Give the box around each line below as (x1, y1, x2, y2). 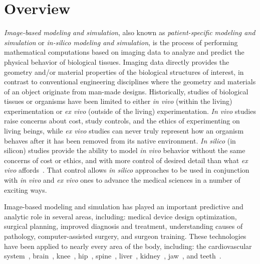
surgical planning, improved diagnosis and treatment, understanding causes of (4, 221, 243, 231)
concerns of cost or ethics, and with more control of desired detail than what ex (4, 155, 248, 165)
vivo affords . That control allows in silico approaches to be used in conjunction (4, 165, 249, 175)
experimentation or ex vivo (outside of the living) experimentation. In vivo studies (4, 105, 256, 116)
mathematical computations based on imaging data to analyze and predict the (4, 47, 244, 57)
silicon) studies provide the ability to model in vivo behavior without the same (4, 145, 245, 156)
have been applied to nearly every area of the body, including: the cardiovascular (4, 240, 252, 251)
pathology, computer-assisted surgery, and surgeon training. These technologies (4, 231, 246, 241)
